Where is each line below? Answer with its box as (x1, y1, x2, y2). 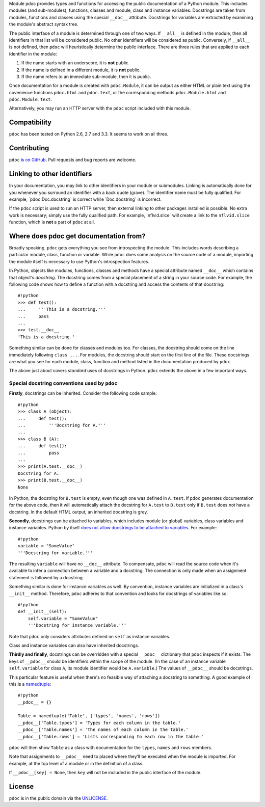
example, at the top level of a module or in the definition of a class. (9, 760, 144, 766)
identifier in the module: (9, 51, 57, 56)
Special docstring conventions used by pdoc (9, 380, 118, 387)
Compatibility (9, 118, 52, 127)
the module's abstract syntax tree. (9, 21, 79, 27)
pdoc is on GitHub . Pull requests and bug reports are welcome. (9, 157, 136, 163)
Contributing (9, 144, 49, 152)
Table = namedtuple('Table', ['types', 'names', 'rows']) (18, 713, 160, 719)
